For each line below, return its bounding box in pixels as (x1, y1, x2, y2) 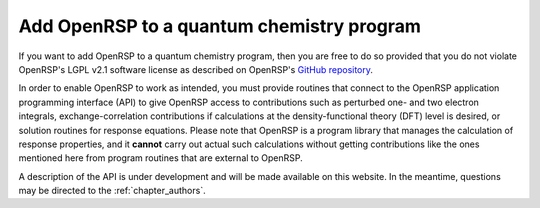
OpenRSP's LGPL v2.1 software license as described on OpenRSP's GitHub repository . (18, 63, 374, 75)
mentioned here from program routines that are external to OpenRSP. (18, 152, 304, 164)
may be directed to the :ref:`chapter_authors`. (18, 185, 206, 197)
